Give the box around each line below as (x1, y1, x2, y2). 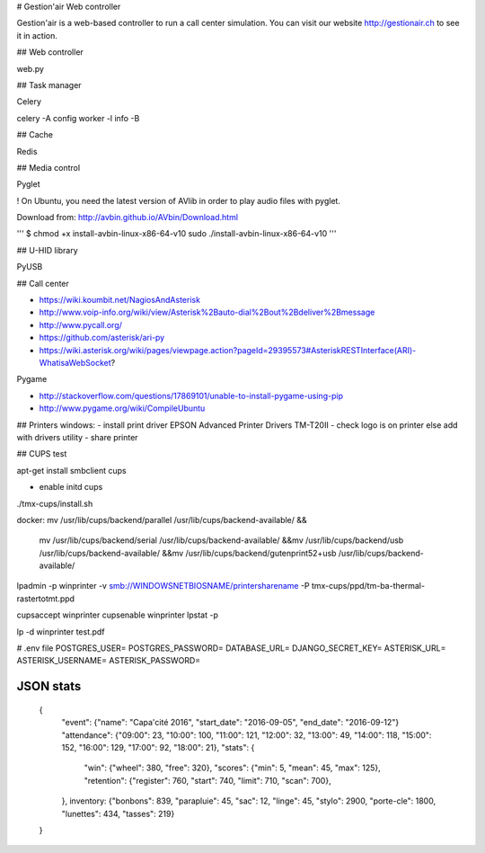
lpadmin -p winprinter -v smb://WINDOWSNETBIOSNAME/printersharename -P (16, 581, 310, 591)
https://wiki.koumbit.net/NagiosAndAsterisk (39, 295, 201, 306)
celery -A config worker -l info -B (16, 112, 140, 123)
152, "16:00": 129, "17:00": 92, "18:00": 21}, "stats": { (61, 742, 255, 752)
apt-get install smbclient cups (16, 465, 127, 475)
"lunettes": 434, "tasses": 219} (61, 808, 175, 819)
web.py (16, 63, 45, 74)
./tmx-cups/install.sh (16, 498, 93, 509)
